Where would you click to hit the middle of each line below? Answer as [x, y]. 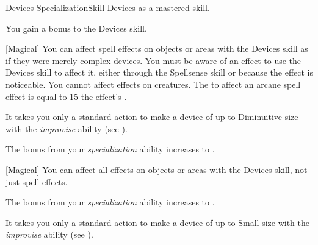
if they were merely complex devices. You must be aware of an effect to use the [154, 60]
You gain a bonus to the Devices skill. [76, 28]
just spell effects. [37, 181]
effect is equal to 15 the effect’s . [66, 96]
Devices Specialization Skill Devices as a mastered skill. [108, 7]
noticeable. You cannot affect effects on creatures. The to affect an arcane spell [153, 84]
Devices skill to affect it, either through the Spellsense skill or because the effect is [159, 72]
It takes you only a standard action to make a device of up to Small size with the [158, 222]
